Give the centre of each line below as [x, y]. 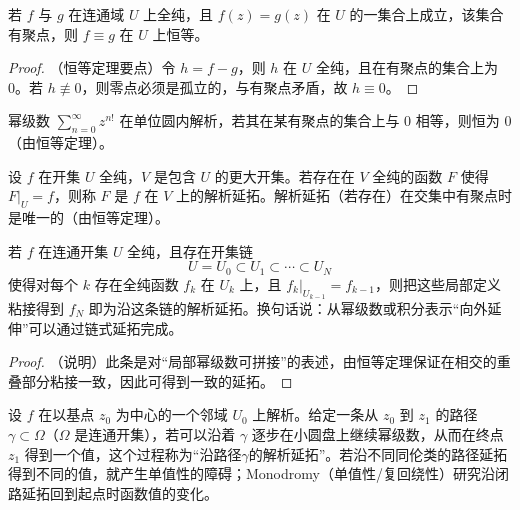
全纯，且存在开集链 [190, 250]
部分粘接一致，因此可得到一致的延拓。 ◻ [157, 380]
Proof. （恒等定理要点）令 [92, 67]
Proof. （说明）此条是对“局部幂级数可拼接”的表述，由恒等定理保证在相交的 [252, 361]
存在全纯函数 [136, 283]
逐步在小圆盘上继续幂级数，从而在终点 [377, 433]
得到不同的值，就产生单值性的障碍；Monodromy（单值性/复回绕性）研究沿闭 [258, 473]
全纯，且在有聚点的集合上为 [406, 67]
